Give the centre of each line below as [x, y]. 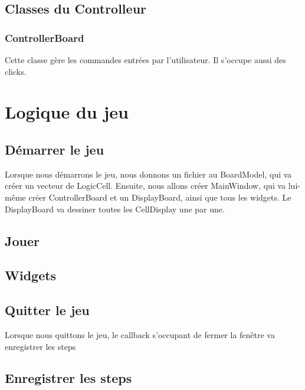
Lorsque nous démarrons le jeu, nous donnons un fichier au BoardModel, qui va [148, 174]
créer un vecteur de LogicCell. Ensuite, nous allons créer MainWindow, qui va [145, 186]
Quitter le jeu [47, 310]
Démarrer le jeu [55, 149]
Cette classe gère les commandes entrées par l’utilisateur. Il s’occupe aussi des [145, 60]
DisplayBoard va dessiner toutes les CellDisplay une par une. [115, 209]
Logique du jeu [67, 112]
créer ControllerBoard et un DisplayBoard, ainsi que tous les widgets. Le [160, 197]
